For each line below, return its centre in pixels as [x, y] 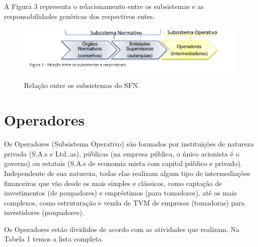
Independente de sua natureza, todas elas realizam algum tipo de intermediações [127, 173]
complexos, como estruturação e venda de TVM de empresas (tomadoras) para [125, 202]
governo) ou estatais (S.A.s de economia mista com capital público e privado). [123, 163]
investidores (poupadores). [44, 212]
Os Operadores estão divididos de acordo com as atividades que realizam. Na [122, 229]
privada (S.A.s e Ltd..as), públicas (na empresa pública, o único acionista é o [122, 153]
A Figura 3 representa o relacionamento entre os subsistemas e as [104, 6]
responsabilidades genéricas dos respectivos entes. [80, 16]
